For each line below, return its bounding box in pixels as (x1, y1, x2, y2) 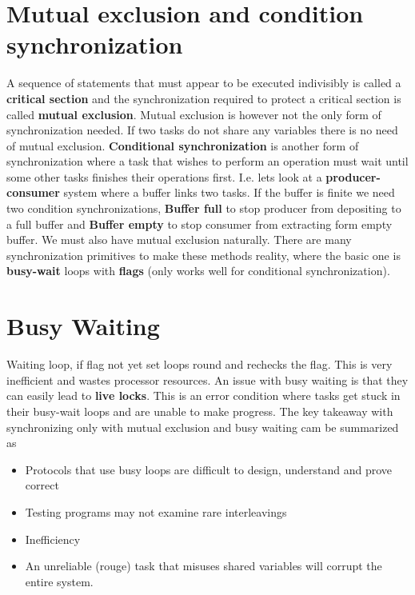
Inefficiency (25, 530, 81, 547)
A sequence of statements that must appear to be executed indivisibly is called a (6, 74, 401, 91)
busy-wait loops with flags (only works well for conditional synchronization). (6, 262, 390, 279)
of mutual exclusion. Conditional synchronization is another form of (6, 137, 359, 154)
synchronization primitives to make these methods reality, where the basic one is (6, 246, 401, 263)
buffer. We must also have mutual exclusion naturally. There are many (6, 231, 352, 248)
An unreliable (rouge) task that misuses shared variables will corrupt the (25, 557, 382, 574)
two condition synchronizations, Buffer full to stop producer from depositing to (6, 200, 401, 217)
